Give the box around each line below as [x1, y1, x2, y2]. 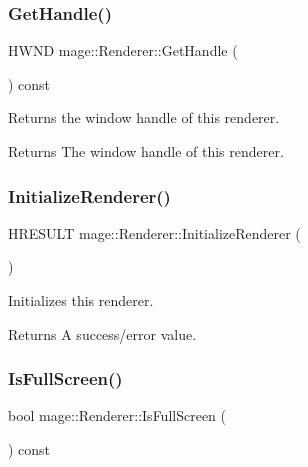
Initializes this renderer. [8, 290, 154, 310]
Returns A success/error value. [8, 323, 197, 344]
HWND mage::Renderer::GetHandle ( [8, 40, 238, 61]
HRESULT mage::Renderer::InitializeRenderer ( [8, 222, 301, 243]
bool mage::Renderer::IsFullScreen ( [8, 405, 226, 426]
